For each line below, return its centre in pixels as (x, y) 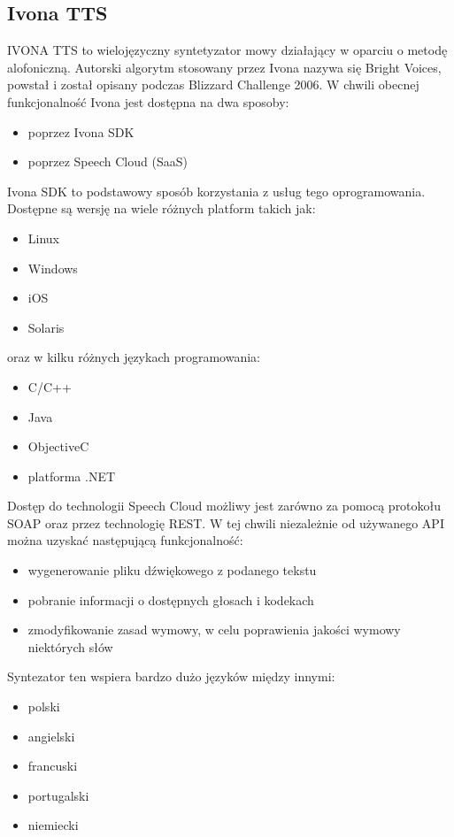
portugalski (58, 795)
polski (44, 706)
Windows (53, 268)
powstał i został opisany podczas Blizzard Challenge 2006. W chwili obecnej (213, 84)
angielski (51, 736)
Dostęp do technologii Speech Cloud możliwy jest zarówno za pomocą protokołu (224, 506)
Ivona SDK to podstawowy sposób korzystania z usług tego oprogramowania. (216, 191)
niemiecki (53, 825)
